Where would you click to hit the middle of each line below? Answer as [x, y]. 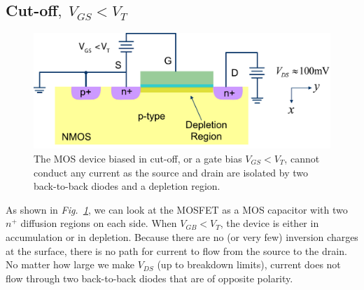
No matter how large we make [70, 264]
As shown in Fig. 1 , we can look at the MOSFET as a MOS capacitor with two [177, 209]
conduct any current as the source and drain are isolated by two [171, 172]
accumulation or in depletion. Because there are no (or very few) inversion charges [182, 236]
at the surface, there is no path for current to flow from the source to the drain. [176, 250]
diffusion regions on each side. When [99, 223]
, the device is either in [269, 223]
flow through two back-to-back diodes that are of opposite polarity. [149, 278]
